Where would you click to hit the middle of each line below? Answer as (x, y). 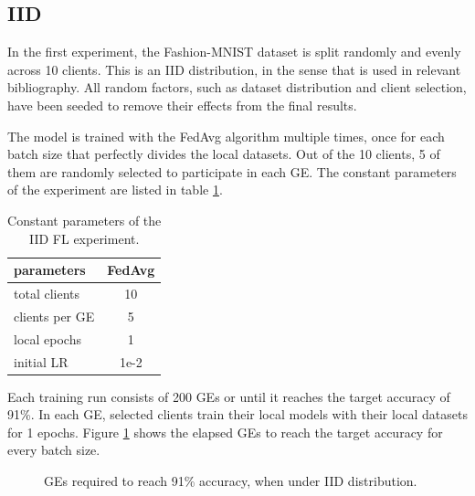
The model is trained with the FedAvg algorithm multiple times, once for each (226, 136)
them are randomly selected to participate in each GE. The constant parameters (232, 171)
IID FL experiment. (84, 238)
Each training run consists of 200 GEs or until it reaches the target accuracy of (229, 396)
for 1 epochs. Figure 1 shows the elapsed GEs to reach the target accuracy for (225, 432)
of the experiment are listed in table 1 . (115, 190)
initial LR (41, 361)
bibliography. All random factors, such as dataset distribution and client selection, (237, 87)
